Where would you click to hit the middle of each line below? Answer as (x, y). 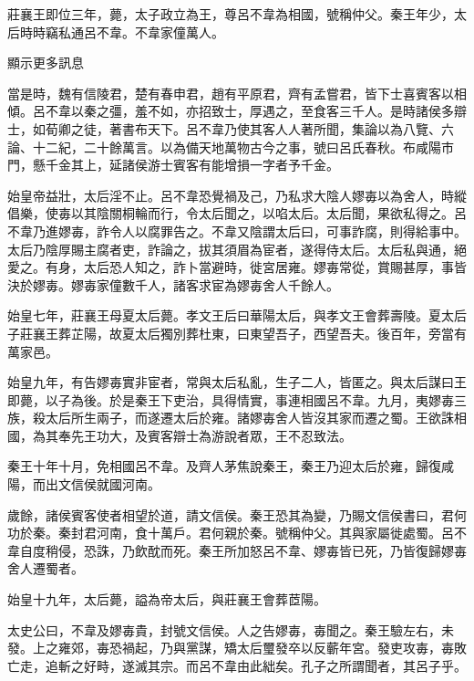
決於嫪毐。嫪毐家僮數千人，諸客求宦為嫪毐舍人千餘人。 (173, 284)
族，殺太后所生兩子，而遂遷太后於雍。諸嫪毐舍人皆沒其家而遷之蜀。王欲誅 (231, 418)
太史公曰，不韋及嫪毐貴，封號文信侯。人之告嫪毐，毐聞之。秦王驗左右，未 (231, 629)
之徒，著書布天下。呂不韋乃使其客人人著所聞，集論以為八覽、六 (262, 128)
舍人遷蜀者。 (46, 568)
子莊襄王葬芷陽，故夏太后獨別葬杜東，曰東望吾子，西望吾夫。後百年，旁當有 (237, 333)
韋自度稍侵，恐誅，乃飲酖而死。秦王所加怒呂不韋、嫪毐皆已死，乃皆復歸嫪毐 (237, 550)
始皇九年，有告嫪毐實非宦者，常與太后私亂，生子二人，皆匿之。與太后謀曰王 (237, 382)
